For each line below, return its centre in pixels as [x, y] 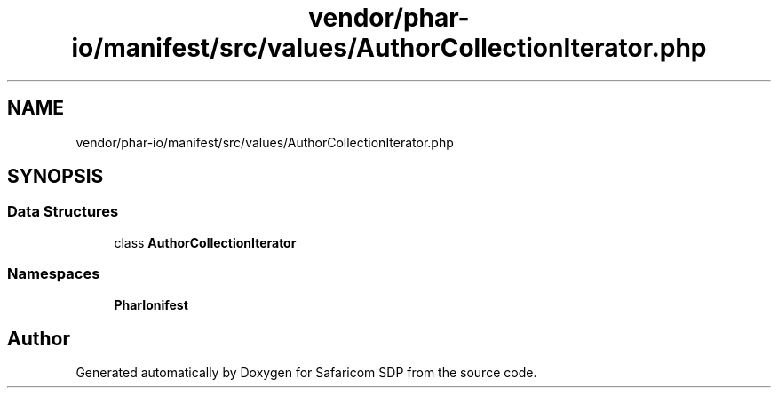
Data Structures [63, 212]
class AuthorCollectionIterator [205, 242]
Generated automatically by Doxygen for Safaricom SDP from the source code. [306, 373]
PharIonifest [151, 304]
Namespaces [54, 274]
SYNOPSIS [56, 177]
